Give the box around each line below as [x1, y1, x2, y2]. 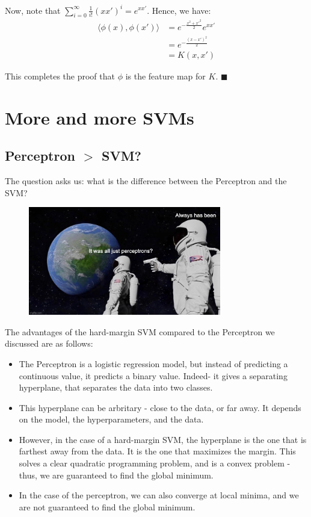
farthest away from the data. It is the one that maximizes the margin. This [19, 445, 296, 457]
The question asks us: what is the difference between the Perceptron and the [5, 175, 287, 187]
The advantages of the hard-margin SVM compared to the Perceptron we [5, 325, 275, 338]
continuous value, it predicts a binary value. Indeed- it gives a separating [19, 369, 288, 382]
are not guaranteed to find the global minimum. [19, 500, 196, 513]
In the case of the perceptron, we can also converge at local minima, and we [19, 489, 299, 501]
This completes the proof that [5, 70, 115, 82]
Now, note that [5, 4, 61, 16]
